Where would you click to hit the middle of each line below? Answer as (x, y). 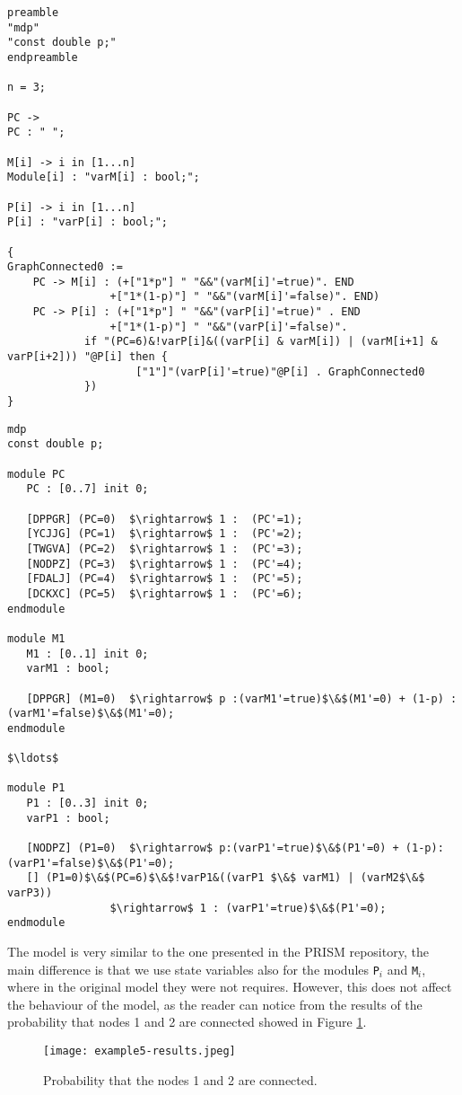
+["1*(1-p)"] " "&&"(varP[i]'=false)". (229, 327)
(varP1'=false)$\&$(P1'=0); (91, 863)
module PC (36, 474)
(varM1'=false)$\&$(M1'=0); (91, 714)
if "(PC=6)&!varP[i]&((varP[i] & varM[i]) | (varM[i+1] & (261, 342)
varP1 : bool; (68, 818)
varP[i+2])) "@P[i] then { (87, 357)
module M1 (36, 638)
